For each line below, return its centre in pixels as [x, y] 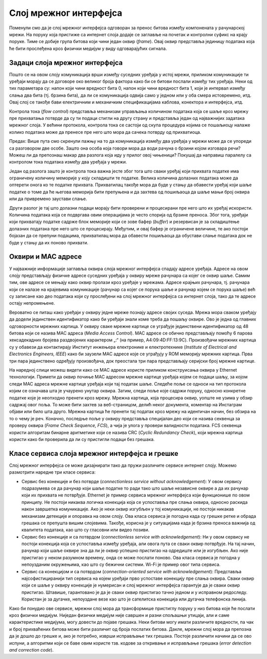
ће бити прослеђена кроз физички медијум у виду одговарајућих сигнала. [88, 48]
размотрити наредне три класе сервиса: [52, 472]
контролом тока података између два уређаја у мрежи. [68, 162]
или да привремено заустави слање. [48, 199]
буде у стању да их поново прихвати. [49, 242]
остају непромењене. [32, 303]
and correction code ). [31, 650]
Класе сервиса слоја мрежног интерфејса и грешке [94, 453]
